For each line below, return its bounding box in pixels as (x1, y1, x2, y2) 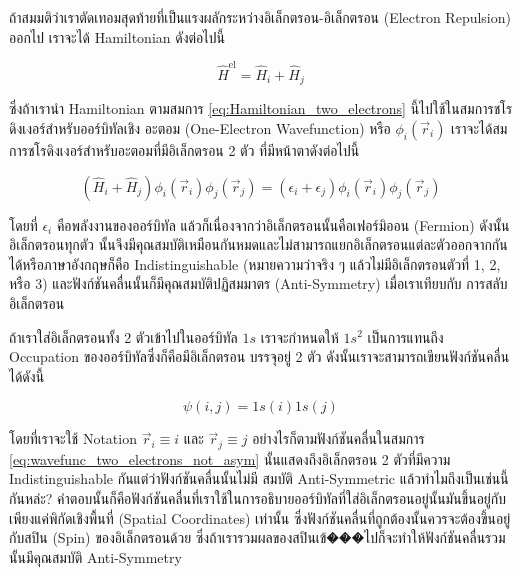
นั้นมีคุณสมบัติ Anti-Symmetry (9, 546, 182, 567)
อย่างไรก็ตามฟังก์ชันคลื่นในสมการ (252, 428, 425, 449)
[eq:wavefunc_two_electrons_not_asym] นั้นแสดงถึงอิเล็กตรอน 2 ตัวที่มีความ (9, 448, 451, 469)
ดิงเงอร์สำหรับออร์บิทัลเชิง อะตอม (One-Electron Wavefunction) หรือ (9, 117, 391, 138)
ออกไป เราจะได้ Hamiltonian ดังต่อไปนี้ (9, 26, 225, 47)
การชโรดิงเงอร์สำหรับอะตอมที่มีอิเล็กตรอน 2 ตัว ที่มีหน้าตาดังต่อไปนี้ (9, 139, 360, 160)
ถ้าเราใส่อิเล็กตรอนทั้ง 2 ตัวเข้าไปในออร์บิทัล (9, 326, 238, 347)
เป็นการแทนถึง (367, 326, 444, 347)
